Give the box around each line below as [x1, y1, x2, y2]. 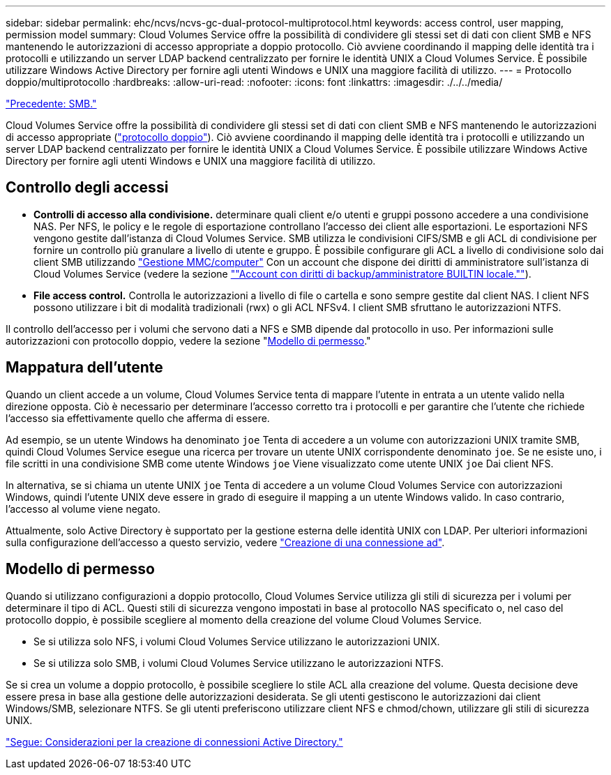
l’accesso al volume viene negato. [6, 502, 161, 515]
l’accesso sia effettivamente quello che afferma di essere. [6, 412, 270, 424]
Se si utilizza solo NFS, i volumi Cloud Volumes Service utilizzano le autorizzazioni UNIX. [33, 635, 440, 647]
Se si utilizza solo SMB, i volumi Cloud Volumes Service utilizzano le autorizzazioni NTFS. [33, 656, 444, 669]
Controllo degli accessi [6, 179, 169, 197]
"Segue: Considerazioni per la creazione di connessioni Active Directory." [6, 735, 343, 748]
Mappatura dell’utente [6, 359, 163, 377]
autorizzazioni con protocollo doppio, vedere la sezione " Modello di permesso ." [6, 334, 371, 347]
